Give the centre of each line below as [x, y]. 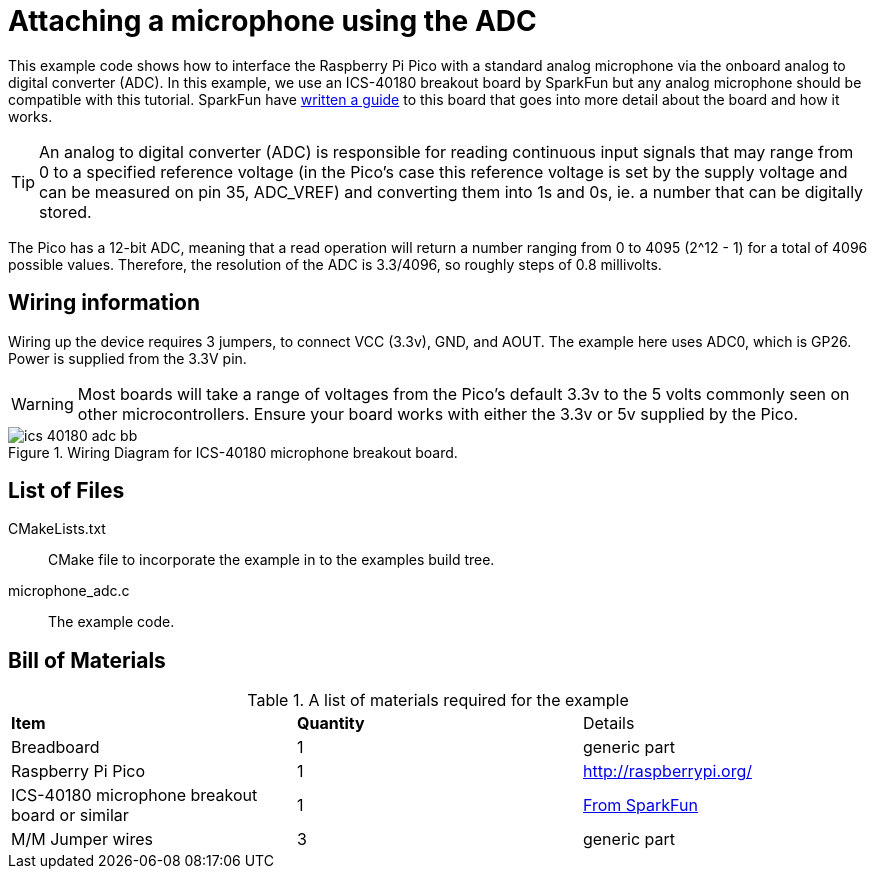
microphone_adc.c [69, 591]
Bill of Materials [87, 660]
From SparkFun [640, 805]
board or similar [70, 815]
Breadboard [55, 747]
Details [608, 723]
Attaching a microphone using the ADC [272, 21]
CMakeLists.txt [57, 529]
